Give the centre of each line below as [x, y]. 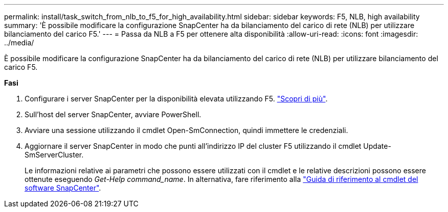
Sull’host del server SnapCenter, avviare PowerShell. [113, 114]
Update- [377, 146]
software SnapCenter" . [63, 188]
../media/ [19, 43]
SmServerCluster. [54, 155]
